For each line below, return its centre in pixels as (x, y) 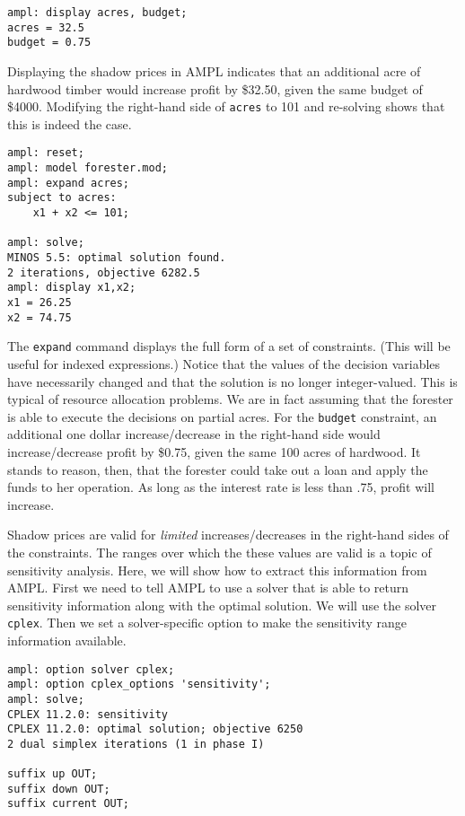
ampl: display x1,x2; (72, 288)
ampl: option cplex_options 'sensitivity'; (139, 684)
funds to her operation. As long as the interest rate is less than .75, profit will (221, 487)
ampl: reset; (46, 153)
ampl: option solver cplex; (91, 669)
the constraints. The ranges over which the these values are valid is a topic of (219, 552)
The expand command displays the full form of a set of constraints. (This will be (229, 346)
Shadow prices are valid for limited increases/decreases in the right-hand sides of (228, 535)
